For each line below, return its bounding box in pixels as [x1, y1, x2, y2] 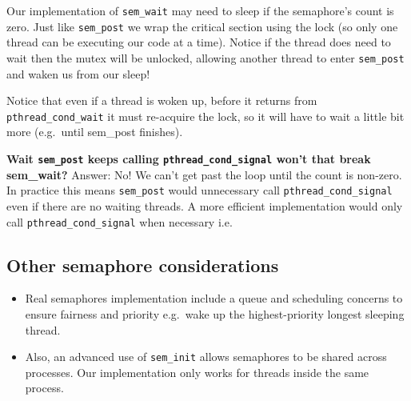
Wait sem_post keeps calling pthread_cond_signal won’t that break [6, 150, 371, 166]
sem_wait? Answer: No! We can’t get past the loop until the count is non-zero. [6, 166, 402, 182]
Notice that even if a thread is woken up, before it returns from [6, 92, 317, 109]
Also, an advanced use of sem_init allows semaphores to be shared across [25, 348, 387, 365]
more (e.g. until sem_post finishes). [6, 123, 183, 140]
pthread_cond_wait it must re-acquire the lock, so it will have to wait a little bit [6, 107, 405, 124]
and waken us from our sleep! [6, 65, 150, 82]
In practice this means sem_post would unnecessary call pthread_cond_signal [6, 182, 393, 198]
